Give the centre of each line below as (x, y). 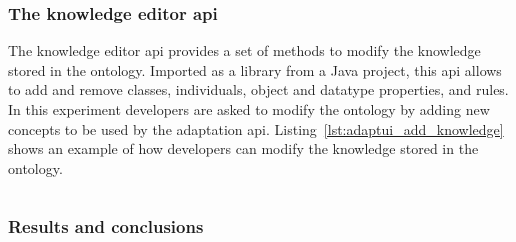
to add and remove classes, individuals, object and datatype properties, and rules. (258, 89)
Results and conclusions (106, 226)
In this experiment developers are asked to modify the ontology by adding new (249, 109)
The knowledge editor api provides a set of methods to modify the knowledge (244, 50)
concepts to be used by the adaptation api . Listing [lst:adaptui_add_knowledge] (256, 128)
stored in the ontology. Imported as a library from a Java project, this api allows (255, 69)
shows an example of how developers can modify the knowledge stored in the (243, 148)
